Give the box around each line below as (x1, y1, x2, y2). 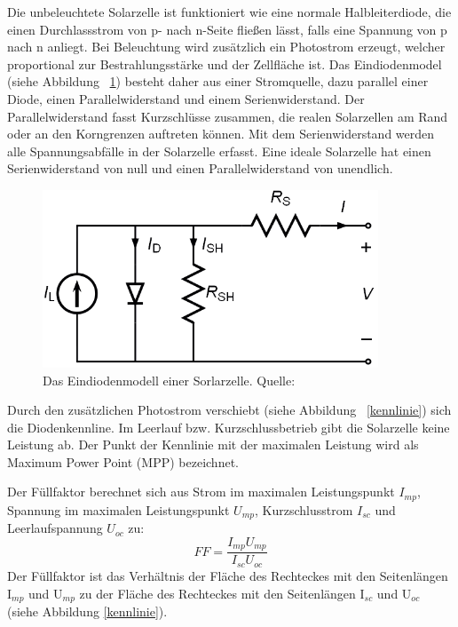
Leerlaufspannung (7, 519, 103, 537)
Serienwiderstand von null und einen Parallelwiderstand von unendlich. (7, 159, 393, 178)
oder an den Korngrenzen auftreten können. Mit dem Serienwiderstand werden (7, 124, 435, 143)
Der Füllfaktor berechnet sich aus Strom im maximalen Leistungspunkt (7, 482, 395, 501)
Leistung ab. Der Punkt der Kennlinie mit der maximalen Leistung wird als (7, 435, 419, 454)
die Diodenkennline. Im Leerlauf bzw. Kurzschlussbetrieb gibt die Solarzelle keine (7, 417, 450, 436)
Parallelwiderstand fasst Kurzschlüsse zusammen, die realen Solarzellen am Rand (7, 107, 448, 125)
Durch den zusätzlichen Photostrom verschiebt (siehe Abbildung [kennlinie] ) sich (7, 401, 452, 419)
